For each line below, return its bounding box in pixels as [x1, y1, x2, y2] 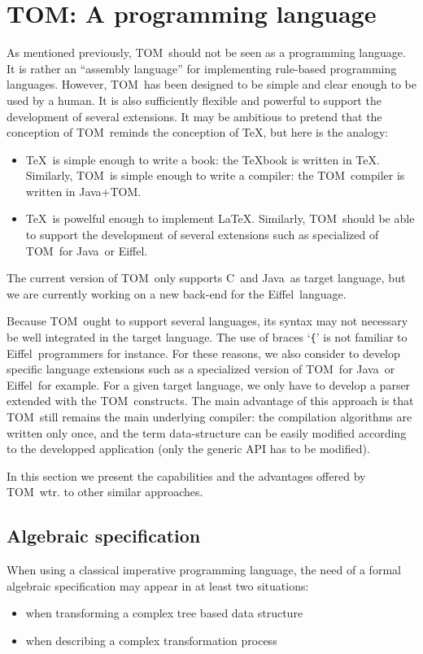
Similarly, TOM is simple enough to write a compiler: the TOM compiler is [25, 167, 405, 184]
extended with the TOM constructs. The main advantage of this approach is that [7, 392, 414, 409]
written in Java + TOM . [25, 182, 142, 199]
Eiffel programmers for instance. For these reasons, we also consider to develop [7, 344, 400, 361]
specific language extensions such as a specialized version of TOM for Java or [7, 360, 395, 377]
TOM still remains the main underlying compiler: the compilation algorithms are [7, 408, 412, 425]
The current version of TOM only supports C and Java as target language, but [7, 269, 406, 286]
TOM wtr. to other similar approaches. [7, 483, 203, 500]
